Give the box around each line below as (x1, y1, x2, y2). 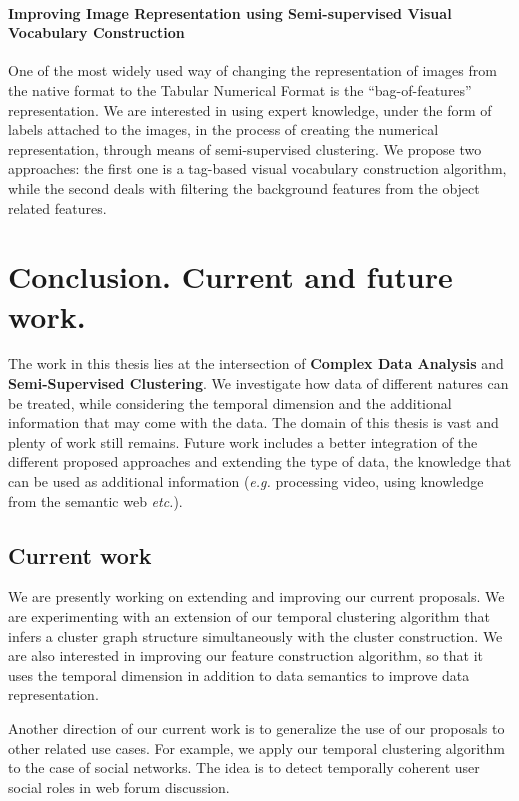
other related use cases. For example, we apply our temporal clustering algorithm (8, 737, 505, 758)
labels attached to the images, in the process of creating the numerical (8, 119, 439, 140)
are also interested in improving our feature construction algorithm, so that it (8, 645, 484, 666)
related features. (8, 197, 107, 218)
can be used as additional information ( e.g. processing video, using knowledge (8, 471, 484, 492)
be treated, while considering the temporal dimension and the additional (8, 392, 452, 413)
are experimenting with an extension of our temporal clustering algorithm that (8, 606, 490, 626)
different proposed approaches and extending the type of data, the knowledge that (8, 451, 512, 472)
